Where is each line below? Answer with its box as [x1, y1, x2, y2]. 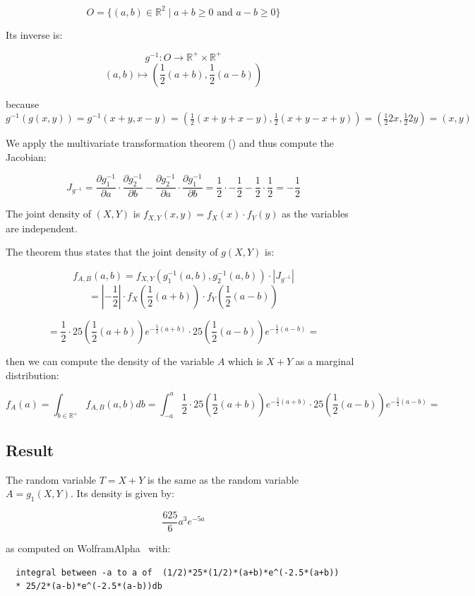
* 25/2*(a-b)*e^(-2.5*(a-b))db [16, 581, 162, 592]
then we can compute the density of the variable [6, 353, 215, 368]
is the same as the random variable [148, 472, 299, 487]
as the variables [282, 206, 349, 221]
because [6, 96, 40, 111]
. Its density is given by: [70, 486, 174, 501]
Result [6, 439, 54, 460]
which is [228, 353, 263, 368]
